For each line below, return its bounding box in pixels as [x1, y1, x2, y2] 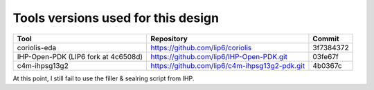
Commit [312, 34, 339, 43]
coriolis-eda [17, 43, 57, 52]
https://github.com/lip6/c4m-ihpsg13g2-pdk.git [150, 60, 305, 70]
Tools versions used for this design [12, 10, 220, 25]
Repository [150, 34, 188, 43]
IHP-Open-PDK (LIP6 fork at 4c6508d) [17, 52, 143, 61]
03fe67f [312, 52, 339, 61]
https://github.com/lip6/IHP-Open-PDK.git [150, 52, 287, 61]
